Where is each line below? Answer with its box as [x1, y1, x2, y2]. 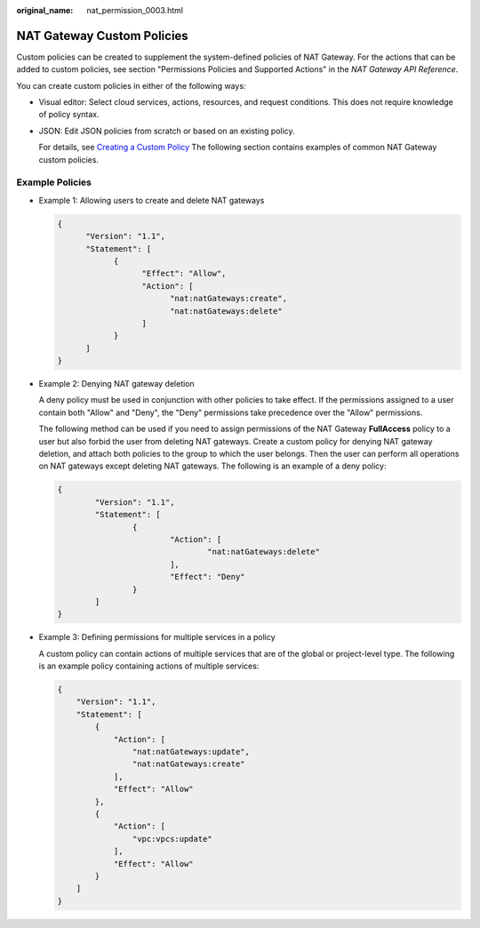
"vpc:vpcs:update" [132, 834, 212, 844]
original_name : [16, 5, 74, 15]
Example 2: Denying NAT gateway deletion [38, 379, 195, 389]
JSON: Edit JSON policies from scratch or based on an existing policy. [38, 125, 295, 136]
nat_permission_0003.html [86, 5, 184, 15]
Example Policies [16, 176, 92, 188]
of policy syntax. [38, 109, 100, 120]
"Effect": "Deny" [169, 572, 245, 582]
